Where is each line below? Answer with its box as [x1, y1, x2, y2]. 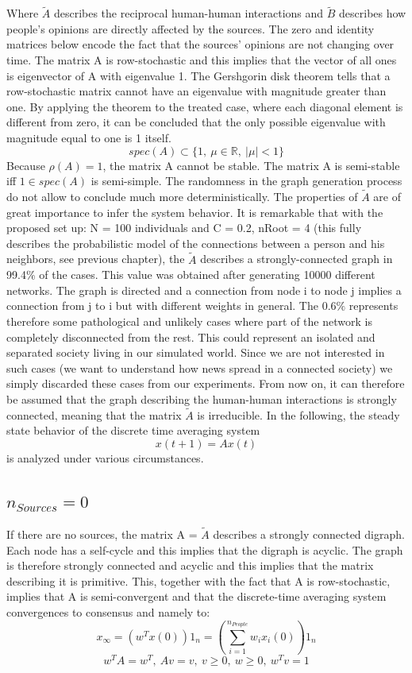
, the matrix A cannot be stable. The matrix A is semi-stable [102, 157, 400, 173]
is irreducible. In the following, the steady [197, 406, 400, 423]
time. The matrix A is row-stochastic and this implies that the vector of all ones [6, 52, 397, 68]
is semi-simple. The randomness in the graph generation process [90, 172, 402, 189]
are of [373, 188, 401, 204]
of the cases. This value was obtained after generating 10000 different [39, 266, 375, 283]
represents [348, 297, 399, 314]
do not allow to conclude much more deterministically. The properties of [6, 188, 358, 204]
